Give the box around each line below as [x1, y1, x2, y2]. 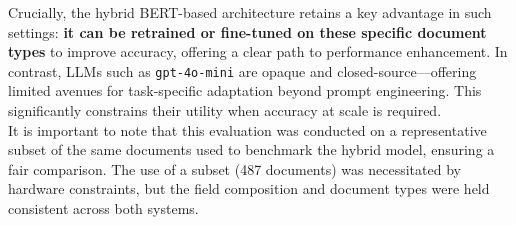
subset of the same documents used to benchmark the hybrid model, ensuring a [8, 139, 495, 160]
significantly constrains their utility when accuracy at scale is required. [8, 100, 442, 121]
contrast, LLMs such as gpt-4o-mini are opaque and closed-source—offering [8, 60, 477, 81]
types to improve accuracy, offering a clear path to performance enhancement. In [8, 41, 508, 62]
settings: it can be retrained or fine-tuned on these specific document [8, 21, 487, 42]
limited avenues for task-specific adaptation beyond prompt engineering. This [8, 80, 482, 101]
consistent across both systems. [8, 198, 199, 218]
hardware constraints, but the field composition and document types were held [8, 178, 490, 199]
